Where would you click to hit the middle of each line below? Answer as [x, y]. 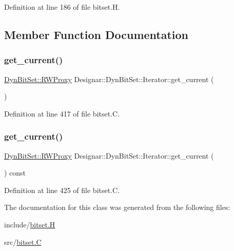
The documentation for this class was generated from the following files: [117, 207]
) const [15, 173]
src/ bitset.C [23, 242]
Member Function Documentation [96, 34]
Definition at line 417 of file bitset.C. [62, 113]
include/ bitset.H [30, 224]
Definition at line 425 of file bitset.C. [62, 190]
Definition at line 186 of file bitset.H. [62, 7]
